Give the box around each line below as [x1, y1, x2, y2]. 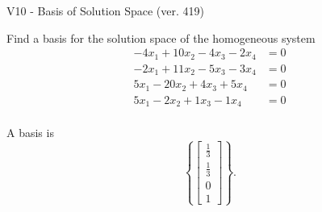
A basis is [6, 124, 54, 141]
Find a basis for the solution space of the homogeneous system [6, 29, 316, 46]
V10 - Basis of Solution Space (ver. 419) [6, 2, 204, 19]
